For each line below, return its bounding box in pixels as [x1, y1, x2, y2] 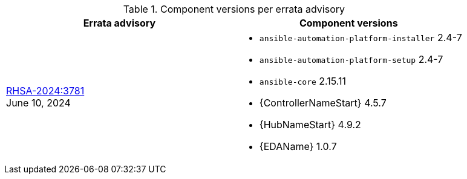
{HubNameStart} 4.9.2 [259, 119, 361, 131]
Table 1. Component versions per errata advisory [123, 3, 345, 15]
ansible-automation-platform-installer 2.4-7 [259, 31, 462, 44]
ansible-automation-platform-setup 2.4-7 [259, 53, 443, 65]
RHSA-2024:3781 [6, 85, 85, 97]
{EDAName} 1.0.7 [259, 140, 337, 152]
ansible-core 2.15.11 [259, 75, 347, 87]
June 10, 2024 [6, 97, 71, 109]
